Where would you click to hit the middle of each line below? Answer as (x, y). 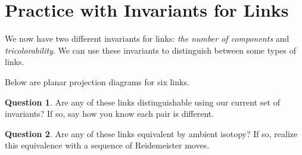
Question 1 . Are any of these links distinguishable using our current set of (142, 102)
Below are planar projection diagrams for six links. (97, 81)
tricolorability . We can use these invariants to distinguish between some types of (150, 50)
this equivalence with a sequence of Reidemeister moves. (107, 145)
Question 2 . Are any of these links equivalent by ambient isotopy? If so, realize (151, 133)
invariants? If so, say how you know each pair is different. (110, 114)
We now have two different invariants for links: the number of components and (147, 38)
